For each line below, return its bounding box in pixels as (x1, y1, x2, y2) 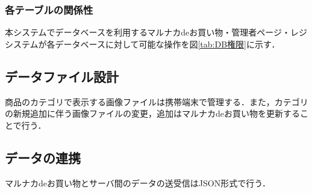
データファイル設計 (5, 67, 119, 85)
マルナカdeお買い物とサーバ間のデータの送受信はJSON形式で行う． (5, 176, 271, 189)
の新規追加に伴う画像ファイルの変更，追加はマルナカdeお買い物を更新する (5, 107, 300, 120)
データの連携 (5, 148, 81, 167)
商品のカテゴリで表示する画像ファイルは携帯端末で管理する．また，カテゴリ (5, 95, 308, 108)
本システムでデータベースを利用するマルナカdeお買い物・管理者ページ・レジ (5, 26, 308, 38)
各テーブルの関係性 (5, 2, 93, 17)
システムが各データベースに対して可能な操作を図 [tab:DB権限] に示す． (5, 37, 280, 50)
